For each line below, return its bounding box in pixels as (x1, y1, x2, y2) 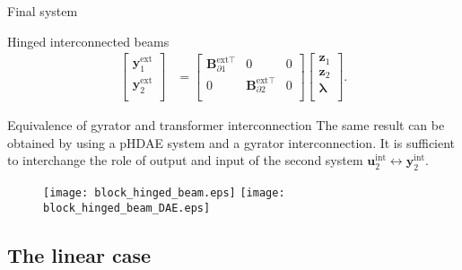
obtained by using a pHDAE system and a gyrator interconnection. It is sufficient (7, 133, 456, 152)
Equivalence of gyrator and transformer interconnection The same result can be (7, 116, 445, 135)
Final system (7, 2, 78, 20)
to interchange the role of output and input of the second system (7, 151, 363, 170)
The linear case (7, 240, 152, 268)
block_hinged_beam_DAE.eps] (43, 201, 211, 214)
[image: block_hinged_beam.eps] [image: (43, 187, 285, 200)
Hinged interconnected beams (7, 31, 170, 50)
